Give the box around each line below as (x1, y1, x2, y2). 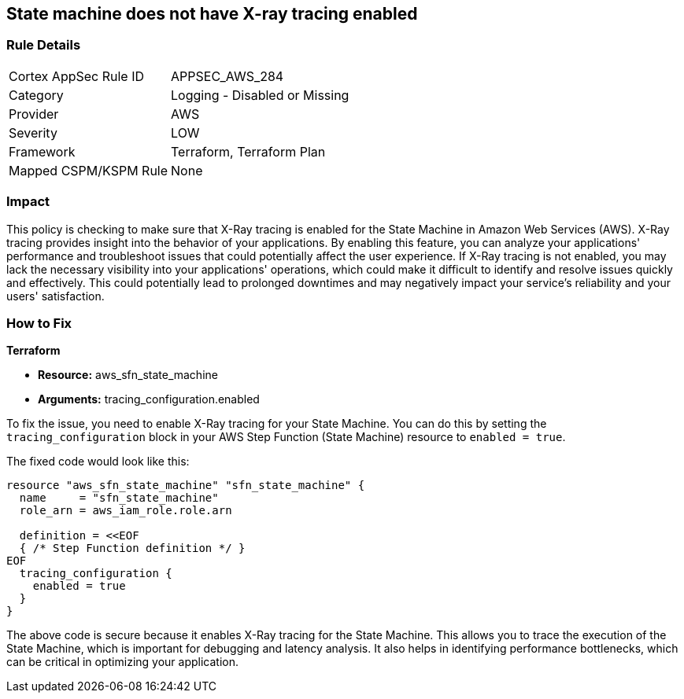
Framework (9, 143, 76, 160)
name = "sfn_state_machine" (19, 491, 219, 505)
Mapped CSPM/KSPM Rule (9, 162, 168, 178)
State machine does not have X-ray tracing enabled (6, 4, 418, 24)
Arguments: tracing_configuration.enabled (38, 392, 260, 407)
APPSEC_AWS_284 (171, 68, 284, 84)
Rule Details (6, 37, 81, 53)
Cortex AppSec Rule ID (9, 68, 145, 84)
